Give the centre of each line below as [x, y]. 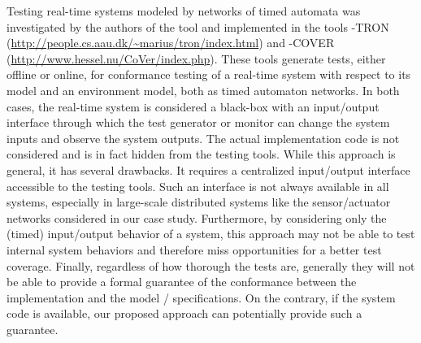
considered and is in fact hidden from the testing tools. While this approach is [201, 154]
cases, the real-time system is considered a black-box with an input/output [193, 106]
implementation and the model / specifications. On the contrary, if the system [201, 297]
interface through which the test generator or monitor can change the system [198, 122]
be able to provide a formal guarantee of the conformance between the [182, 282]
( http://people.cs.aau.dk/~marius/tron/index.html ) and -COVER [171, 43]
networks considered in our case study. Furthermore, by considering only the [197, 217]
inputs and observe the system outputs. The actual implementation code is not [203, 138]
